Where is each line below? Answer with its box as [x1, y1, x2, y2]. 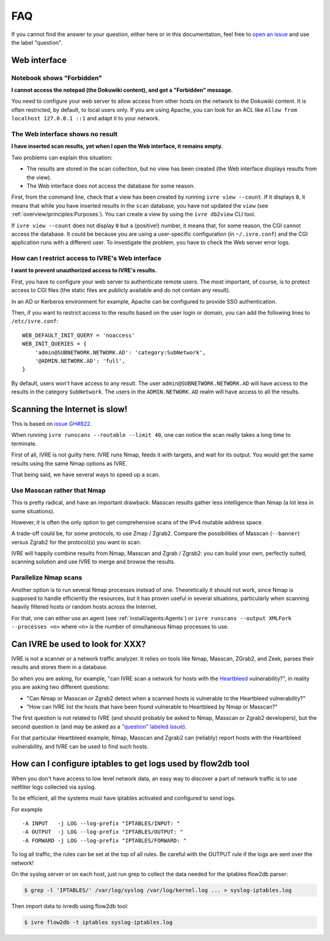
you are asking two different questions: [11, 683, 110, 690]
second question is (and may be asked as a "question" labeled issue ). [11, 723, 187, 730]
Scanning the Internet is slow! [11, 404, 128, 414]
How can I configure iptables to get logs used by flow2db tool [11, 758, 250, 769]
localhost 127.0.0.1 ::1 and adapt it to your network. [11, 115, 160, 122]
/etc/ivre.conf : [11, 318, 59, 325]
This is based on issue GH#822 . [11, 420, 92, 428]
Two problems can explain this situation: [11, 153, 113, 161]
